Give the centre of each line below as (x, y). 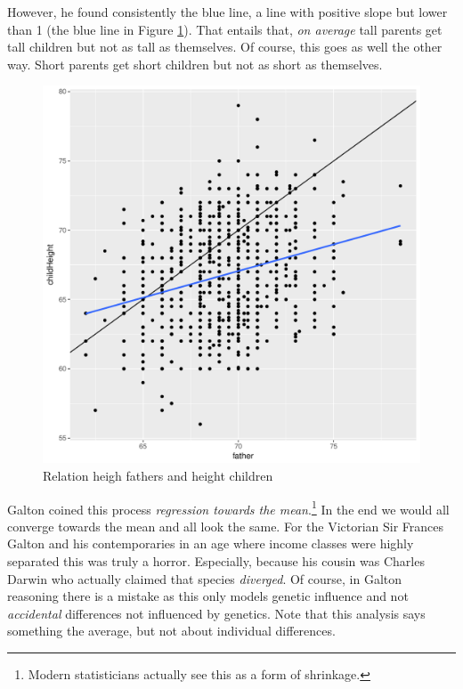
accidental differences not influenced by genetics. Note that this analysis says (216, 613)
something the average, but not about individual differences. (171, 631)
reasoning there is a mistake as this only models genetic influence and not (208, 596)
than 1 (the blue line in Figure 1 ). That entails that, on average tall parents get (225, 29)
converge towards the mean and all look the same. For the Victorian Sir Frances (226, 526)
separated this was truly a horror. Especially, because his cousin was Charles (216, 561)
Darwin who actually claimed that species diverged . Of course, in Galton (205, 578)
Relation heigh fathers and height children (158, 475)
